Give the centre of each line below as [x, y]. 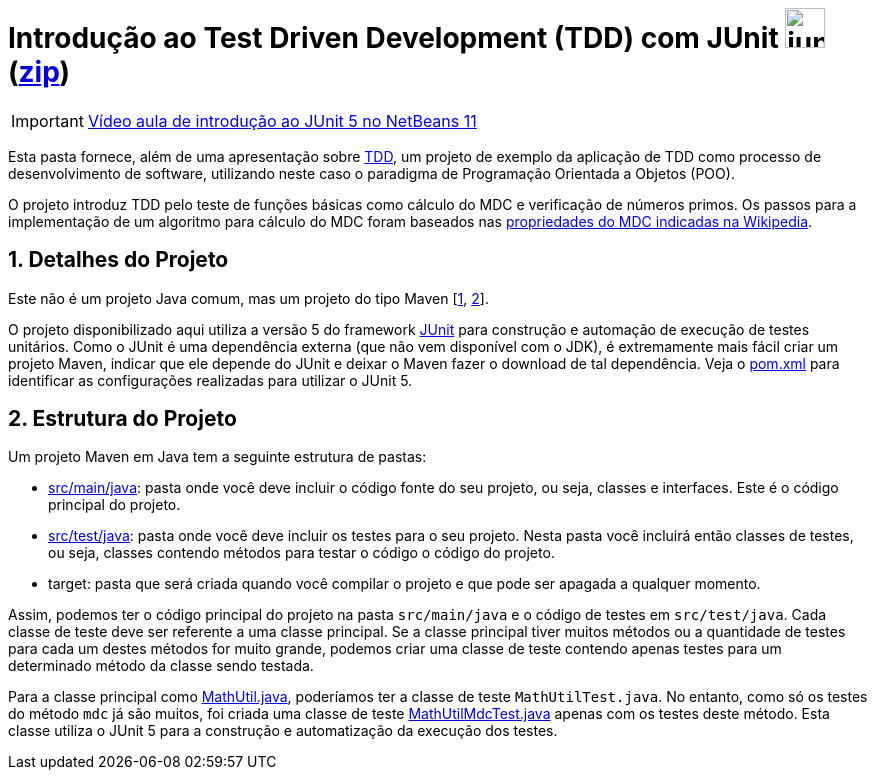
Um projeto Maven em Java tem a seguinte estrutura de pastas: [217, 457]
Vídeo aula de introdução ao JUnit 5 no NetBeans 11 [282, 120]
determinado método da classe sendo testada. [161, 666]
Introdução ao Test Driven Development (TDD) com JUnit [393, 38]
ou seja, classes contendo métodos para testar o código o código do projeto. [301, 553]
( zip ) [39, 72]
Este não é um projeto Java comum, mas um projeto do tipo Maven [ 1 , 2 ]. [248, 298]
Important [47, 120]
